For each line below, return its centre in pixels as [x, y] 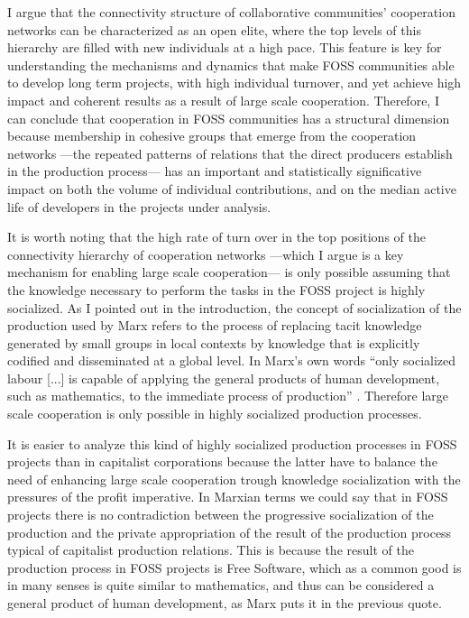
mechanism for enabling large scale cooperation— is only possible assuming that [229, 272]
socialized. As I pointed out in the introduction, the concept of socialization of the [234, 307]
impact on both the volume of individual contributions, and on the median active [232, 188]
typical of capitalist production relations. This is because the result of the [211, 550]
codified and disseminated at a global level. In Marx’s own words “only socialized [232, 360]
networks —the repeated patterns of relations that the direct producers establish [230, 153]
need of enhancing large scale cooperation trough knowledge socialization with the [234, 479]
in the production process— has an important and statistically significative [215, 171]
